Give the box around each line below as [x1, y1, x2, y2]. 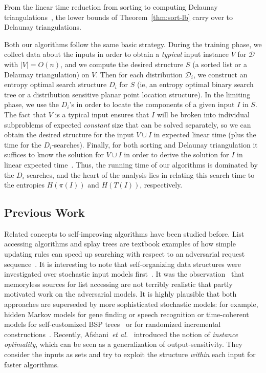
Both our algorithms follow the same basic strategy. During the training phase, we [4, 38, 262, 49]
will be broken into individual [157, 109, 250, 119]
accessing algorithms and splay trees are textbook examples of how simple [4, 238, 236, 249]
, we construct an [193, 69, 248, 79]
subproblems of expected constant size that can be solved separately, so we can [4, 119, 251, 130]
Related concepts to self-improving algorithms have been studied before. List [4, 228, 245, 239]
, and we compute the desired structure [60, 58, 184, 69]
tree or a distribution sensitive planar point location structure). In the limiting [4, 89, 251, 99]
